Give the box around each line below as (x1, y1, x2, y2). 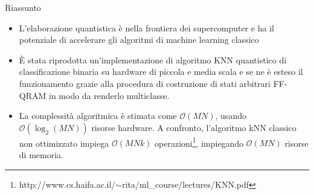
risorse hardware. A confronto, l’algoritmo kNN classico (91, 121, 296, 133)
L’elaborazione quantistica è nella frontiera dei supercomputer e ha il (19, 21, 274, 34)
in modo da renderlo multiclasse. (48, 89, 170, 101)
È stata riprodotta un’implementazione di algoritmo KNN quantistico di (19, 53, 287, 66)
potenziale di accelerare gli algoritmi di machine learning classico (19, 33, 259, 46)
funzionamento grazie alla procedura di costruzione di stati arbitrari (19, 77, 271, 89)
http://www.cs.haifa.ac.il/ (19, 177, 116, 190)
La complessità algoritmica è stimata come (19, 109, 177, 122)
